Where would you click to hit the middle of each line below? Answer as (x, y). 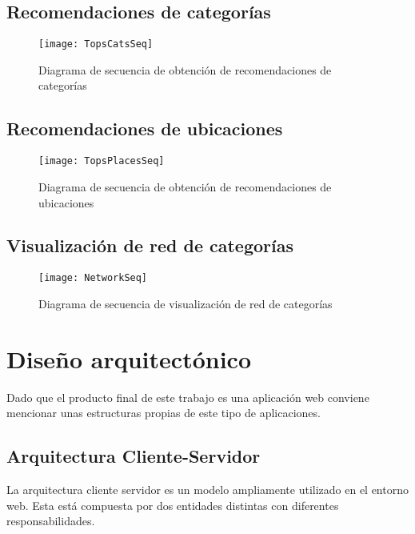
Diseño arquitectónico (129, 358)
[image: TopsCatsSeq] (96, 44)
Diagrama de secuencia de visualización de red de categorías (186, 303)
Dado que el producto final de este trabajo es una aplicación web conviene (188, 397)
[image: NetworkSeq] (93, 278)
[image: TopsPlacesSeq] (102, 161)
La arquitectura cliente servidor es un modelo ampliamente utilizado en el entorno (207, 490)
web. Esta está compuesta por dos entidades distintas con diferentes (173, 505)
